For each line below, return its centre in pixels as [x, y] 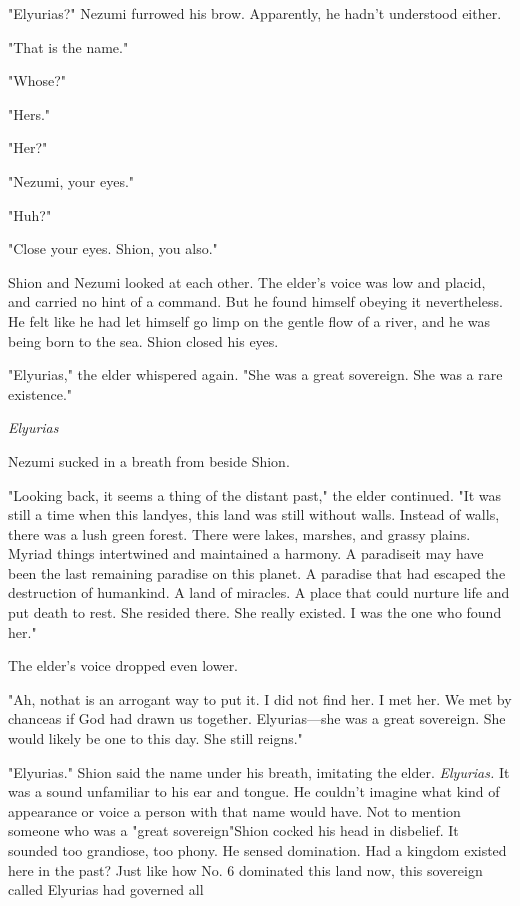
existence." [40, 393]
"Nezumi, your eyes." [71, 180]
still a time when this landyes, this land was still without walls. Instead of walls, [254, 514]
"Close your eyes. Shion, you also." [113, 248]
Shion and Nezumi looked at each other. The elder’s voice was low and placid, [247, 281]
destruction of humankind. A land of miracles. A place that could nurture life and [259, 592]
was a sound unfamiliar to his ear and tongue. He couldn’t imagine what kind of [254, 791]
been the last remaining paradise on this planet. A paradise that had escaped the [257, 572]
